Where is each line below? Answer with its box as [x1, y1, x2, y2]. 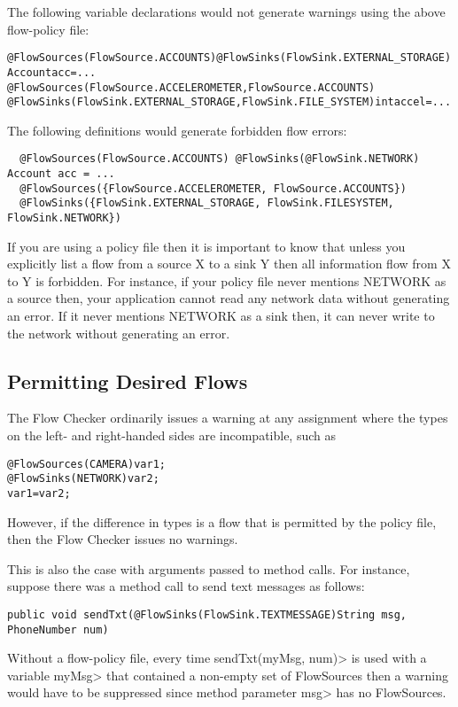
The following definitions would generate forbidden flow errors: [7, 120, 347, 139]
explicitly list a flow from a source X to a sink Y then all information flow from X [7, 254, 451, 273]
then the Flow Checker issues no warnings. [7, 530, 238, 548]
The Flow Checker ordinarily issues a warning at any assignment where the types [7, 408, 448, 427]
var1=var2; [7, 486, 71, 500]
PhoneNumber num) [7, 623, 109, 636]
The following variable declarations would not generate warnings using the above [7, 3, 446, 20]
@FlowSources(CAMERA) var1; [7, 457, 166, 470]
